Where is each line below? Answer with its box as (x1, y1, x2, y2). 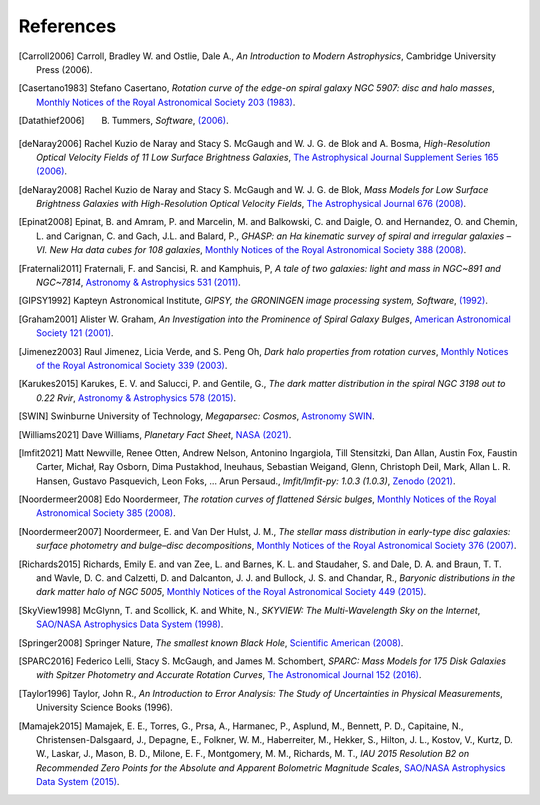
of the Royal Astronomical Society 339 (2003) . (36, 359, 228, 371)
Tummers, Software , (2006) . (111, 115, 229, 127)
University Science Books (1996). (36, 701, 174, 714)
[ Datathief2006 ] (18, 115, 85, 127)
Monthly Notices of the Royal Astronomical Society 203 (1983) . (36, 96, 296, 108)
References (18, 15, 117, 37)
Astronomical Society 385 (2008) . (36, 507, 176, 519)
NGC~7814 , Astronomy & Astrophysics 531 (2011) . (36, 276, 242, 289)
